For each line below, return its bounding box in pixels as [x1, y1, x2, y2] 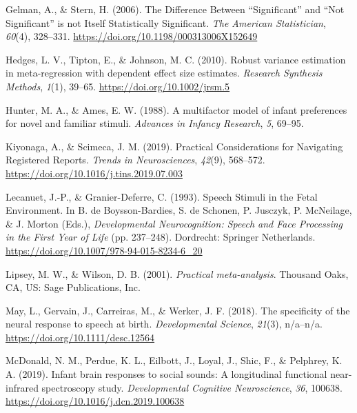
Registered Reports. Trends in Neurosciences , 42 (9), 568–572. [6, 152, 265, 167]
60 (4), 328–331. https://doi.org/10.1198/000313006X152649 [6, 29, 258, 43]
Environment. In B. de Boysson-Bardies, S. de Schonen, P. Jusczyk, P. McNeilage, [6, 203, 352, 217]
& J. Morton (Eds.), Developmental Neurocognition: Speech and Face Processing [6, 216, 343, 230]
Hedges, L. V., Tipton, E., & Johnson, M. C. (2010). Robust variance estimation [6, 52, 346, 66]
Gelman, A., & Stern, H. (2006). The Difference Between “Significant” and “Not [6, 2, 345, 16]
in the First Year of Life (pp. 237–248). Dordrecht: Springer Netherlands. [6, 230, 316, 244]
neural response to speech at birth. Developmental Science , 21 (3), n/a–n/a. [6, 316, 323, 331]
